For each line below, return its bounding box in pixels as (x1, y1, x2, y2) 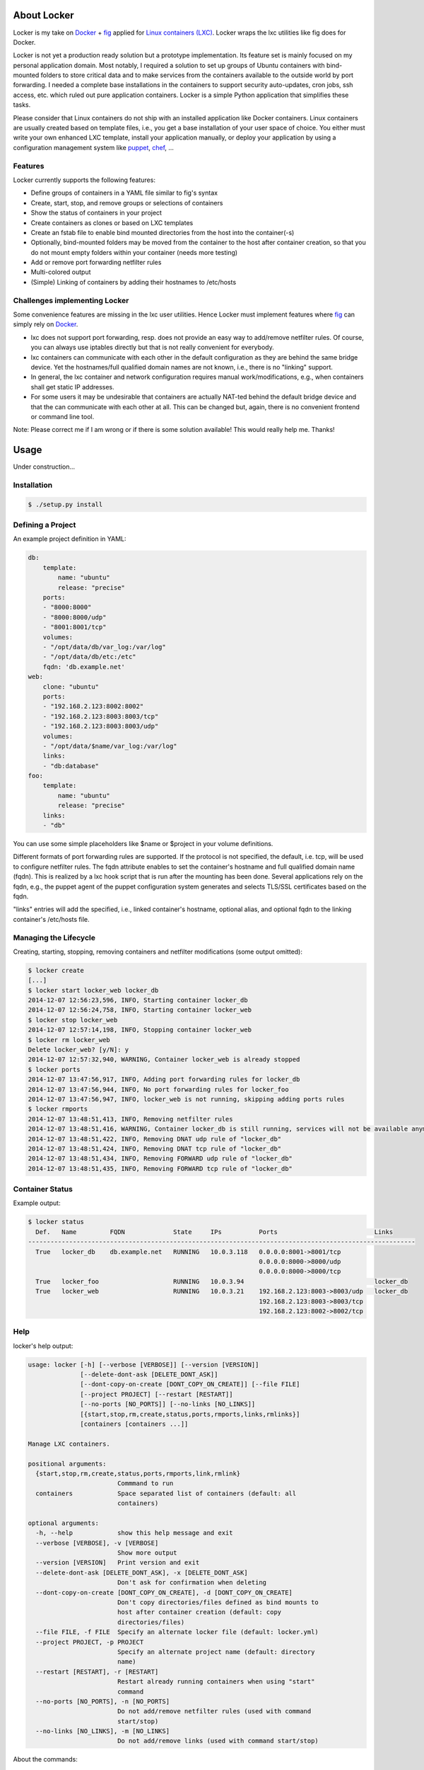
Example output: (13, 1199, 61, 1207)
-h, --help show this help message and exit (35, 1529, 233, 1537)
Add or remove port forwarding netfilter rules (30, 258, 162, 267)
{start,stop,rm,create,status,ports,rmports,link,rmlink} (35, 1469, 241, 1478)
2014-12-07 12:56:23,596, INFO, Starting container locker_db (28, 996, 248, 1005)
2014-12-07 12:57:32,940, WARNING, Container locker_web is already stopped (28, 1056, 300, 1063)
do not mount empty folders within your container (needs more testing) (30, 248, 238, 256)
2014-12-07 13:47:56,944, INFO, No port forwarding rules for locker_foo (28, 1085, 289, 1093)
